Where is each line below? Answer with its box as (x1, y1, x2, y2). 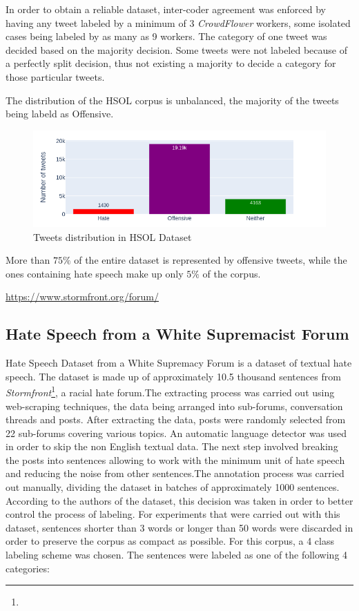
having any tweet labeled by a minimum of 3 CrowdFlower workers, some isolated (6, 15, 351, 30)
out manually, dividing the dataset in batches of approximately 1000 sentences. (6, 480, 340, 494)
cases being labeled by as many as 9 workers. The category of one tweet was (6, 29, 327, 43)
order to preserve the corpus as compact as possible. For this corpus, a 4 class (6, 534, 335, 548)
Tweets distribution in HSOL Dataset (33, 229, 192, 244)
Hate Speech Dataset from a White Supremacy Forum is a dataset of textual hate (6, 356, 352, 370)
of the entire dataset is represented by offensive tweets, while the (74, 253, 347, 267)
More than (6, 253, 50, 267)
